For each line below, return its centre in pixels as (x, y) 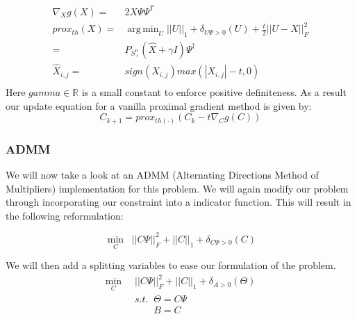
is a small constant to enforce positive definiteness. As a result (214, 92)
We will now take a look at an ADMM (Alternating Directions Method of (162, 175)
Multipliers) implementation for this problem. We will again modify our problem (177, 188)
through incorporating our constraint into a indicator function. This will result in (178, 202)
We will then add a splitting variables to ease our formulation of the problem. (171, 265)
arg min (143, 30)
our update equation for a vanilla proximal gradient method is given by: (159, 105)
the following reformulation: (65, 215)
